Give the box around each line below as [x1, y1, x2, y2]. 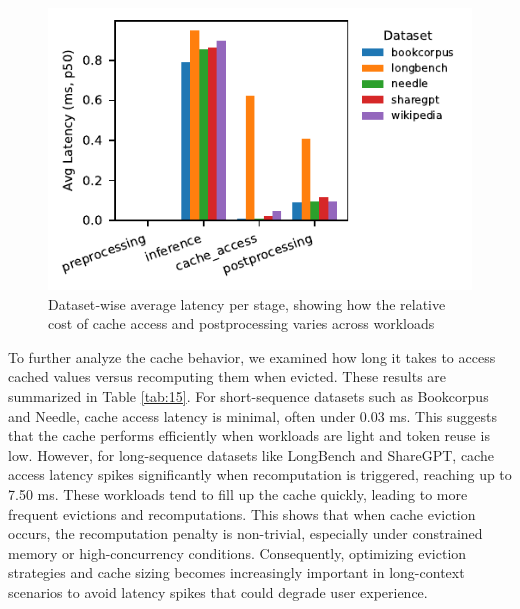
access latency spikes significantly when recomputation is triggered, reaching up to [8, 464, 512, 485]
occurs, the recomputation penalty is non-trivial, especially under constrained [8, 523, 483, 544]
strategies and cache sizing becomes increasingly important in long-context [8, 562, 465, 583]
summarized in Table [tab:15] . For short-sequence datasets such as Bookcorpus [8, 386, 489, 407]
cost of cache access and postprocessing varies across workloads [48, 313, 435, 334]
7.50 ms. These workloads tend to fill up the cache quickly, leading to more [8, 484, 468, 505]
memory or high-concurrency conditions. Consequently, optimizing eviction [8, 542, 467, 563]
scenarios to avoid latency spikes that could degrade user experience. [8, 581, 428, 602]
